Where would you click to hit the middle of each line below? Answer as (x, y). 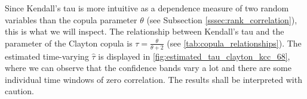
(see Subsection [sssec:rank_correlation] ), (222, 19)
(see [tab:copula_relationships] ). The (234, 43)
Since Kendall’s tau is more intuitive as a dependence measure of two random (147, 8)
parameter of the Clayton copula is (69, 43)
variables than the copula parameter (71, 19)
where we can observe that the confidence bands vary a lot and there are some (148, 68)
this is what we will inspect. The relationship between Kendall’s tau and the (145, 31)
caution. (20, 91)
